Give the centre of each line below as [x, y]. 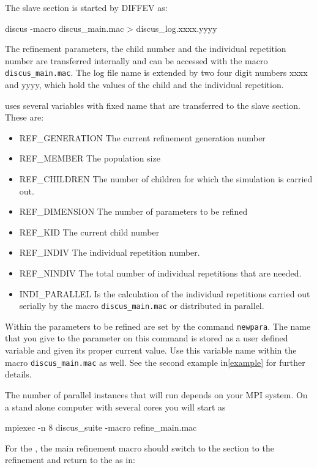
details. [18, 374]
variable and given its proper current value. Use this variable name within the [151, 350]
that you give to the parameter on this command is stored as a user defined [147, 338]
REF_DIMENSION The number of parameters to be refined [133, 211]
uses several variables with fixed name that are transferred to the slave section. [153, 105]
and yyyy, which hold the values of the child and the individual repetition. [144, 85]
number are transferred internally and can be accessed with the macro [136, 60]
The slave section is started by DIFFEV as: [86, 7]
